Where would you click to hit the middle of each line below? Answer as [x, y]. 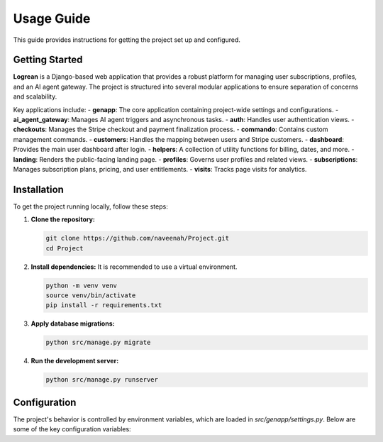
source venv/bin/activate [91, 295]
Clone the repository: [63, 219]
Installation [38, 189]
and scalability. [35, 96]
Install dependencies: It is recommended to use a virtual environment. [134, 267]
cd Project [65, 248]
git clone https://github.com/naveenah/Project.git [138, 238]
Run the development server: [75, 361]
